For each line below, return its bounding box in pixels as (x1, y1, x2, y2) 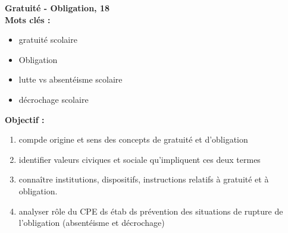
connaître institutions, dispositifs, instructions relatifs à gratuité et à (18, 173, 269, 185)
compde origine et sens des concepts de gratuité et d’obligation (18, 133, 248, 146)
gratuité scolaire (18, 33, 77, 46)
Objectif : (5, 113, 45, 125)
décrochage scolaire (18, 93, 89, 105)
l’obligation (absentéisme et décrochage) (18, 216, 165, 229)
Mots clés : (5, 13, 51, 26)
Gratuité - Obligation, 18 (5, 2, 110, 14)
